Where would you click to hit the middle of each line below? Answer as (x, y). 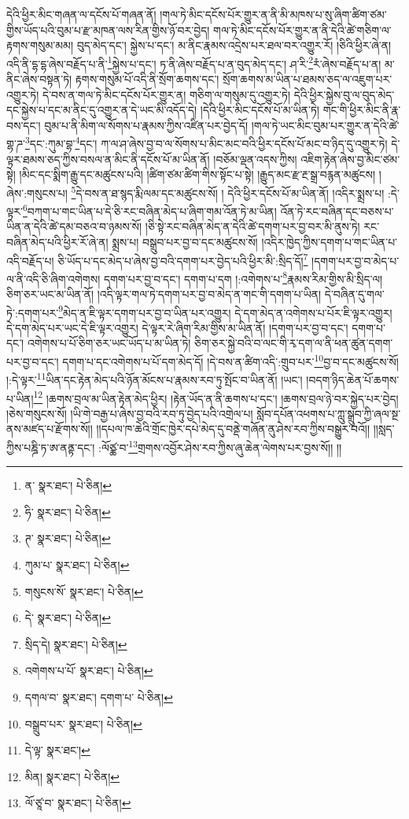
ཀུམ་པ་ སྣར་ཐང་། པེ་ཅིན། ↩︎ (77, 565)
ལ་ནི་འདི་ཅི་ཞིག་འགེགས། (53, 278)
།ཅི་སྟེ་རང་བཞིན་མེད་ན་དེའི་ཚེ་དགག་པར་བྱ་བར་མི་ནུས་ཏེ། (252, 226)
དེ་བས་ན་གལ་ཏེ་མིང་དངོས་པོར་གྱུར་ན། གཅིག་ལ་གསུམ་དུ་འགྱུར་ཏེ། (167, 94)
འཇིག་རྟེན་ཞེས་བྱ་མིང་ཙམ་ (350, 159)
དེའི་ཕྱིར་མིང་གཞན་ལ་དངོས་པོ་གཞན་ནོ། (81, 14)
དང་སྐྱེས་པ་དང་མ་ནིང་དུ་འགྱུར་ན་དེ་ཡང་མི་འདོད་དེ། (102, 110)
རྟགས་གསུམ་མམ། (40, 45)
